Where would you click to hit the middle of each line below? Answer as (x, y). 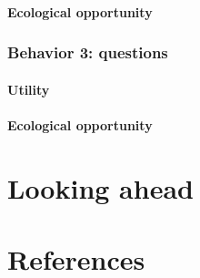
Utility (29, 89)
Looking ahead (100, 187)
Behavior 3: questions (88, 52)
